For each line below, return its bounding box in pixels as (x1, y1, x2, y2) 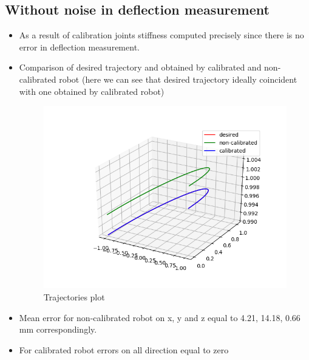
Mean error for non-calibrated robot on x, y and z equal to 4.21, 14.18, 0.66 (19, 311, 301, 324)
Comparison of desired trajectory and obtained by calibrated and (19, 61, 262, 74)
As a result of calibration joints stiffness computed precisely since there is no (19, 29, 304, 41)
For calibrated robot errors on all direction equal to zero (19, 343, 229, 356)
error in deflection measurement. (19, 40, 140, 53)
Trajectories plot (43, 290, 105, 303)
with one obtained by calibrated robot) (19, 85, 165, 97)
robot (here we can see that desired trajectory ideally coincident (59, 72, 297, 85)
